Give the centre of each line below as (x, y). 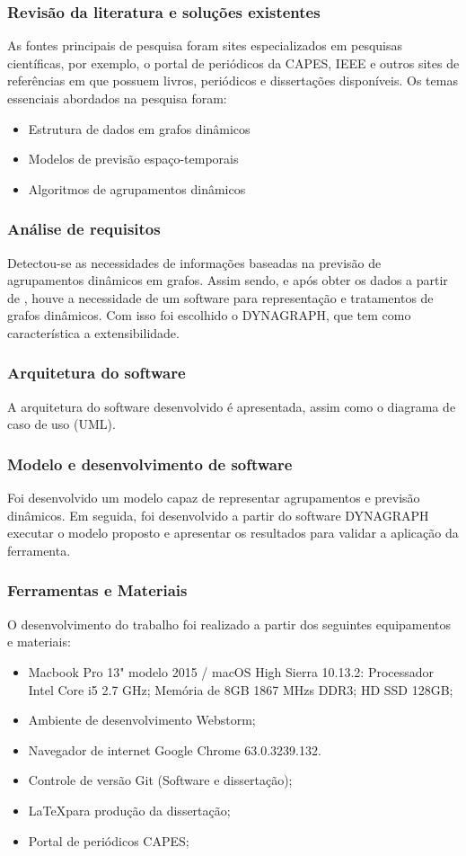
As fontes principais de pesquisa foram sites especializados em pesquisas (205, 45)
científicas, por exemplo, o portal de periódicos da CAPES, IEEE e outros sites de (233, 62)
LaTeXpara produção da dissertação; (129, 810)
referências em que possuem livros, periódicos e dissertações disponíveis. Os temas (233, 80)
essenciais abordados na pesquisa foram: (117, 98)
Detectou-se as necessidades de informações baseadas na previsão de (194, 262)
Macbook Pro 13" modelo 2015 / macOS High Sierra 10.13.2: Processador (231, 671)
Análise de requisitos (84, 229)
